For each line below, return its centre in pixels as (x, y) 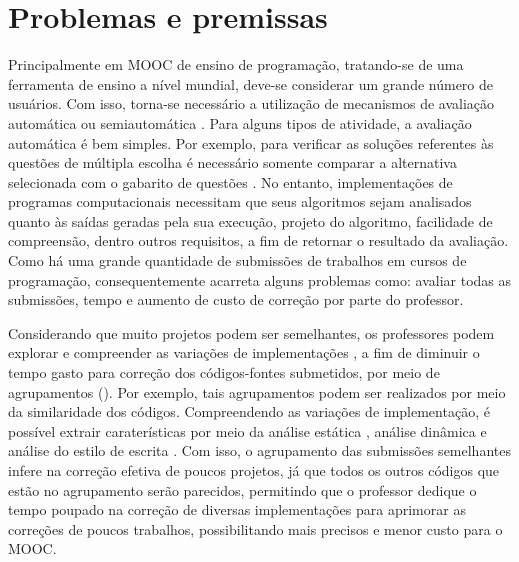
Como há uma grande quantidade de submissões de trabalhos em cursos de (237, 260)
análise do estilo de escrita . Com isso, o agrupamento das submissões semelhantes (259, 450)
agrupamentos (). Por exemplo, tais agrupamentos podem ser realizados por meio (257, 391)
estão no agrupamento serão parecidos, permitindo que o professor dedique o (242, 489)
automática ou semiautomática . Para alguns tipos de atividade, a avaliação (240, 122)
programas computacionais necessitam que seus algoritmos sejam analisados (240, 201)
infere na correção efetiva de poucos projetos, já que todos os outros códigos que (254, 470)
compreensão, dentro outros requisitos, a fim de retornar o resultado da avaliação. (258, 240)
